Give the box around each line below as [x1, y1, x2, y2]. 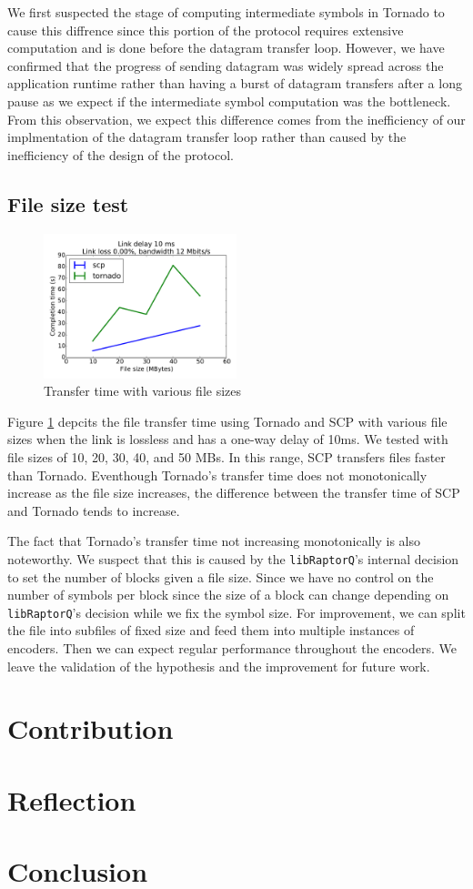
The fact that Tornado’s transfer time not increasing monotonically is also [7, 531, 420, 551]
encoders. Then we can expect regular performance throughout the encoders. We [7, 638, 457, 657]
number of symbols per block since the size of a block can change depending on [7, 585, 449, 604]
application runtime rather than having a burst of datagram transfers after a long [7, 74, 462, 93]
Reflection [7, 781, 136, 818]
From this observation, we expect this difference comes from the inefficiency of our [7, 109, 466, 128]
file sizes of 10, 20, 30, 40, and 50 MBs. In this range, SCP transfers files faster [7, 447, 446, 466]
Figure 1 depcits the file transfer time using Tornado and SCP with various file [7, 411, 448, 430]
